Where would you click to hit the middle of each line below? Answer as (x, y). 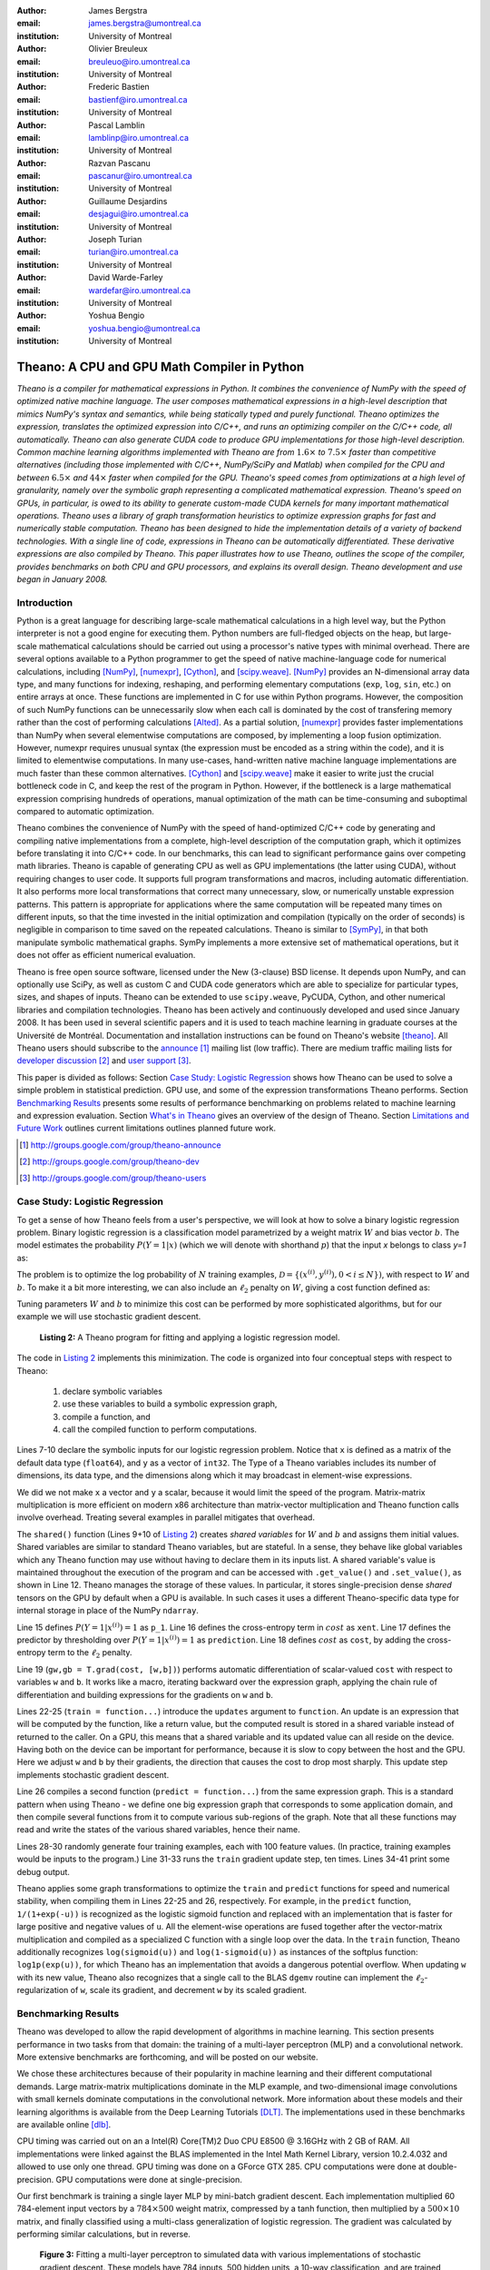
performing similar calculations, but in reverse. (103, 2235)
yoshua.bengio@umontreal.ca (145, 328)
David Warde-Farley (126, 278)
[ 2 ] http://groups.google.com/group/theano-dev (109, 1161)
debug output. (43, 1871)
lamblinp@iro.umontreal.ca (139, 137)
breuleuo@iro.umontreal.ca (139, 61)
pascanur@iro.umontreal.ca (140, 176)
